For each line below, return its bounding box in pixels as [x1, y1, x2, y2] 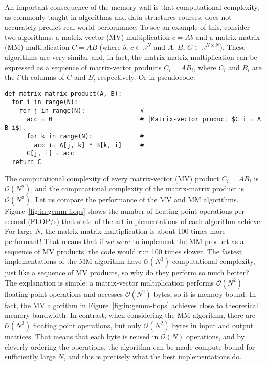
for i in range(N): [12, 98, 78, 106]
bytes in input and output [172, 320, 254, 330]
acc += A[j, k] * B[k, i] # [34, 141, 144, 149]
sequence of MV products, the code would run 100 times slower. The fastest [5, 246, 242, 256]
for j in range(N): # [19, 107, 144, 115]
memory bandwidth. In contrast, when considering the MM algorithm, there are [5, 310, 256, 320]
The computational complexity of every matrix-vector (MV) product [5, 173, 219, 184]
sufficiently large [5, 351, 56, 362]
